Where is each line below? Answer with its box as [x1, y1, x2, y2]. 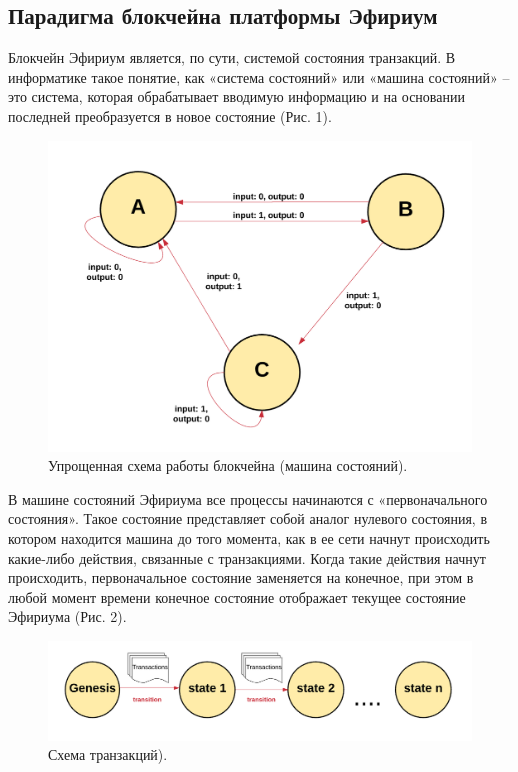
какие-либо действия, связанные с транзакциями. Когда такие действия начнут [8, 547, 486, 568]
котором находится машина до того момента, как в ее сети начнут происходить [8, 527, 490, 548]
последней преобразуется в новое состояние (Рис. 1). [8, 105, 332, 126]
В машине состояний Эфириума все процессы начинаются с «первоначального [8, 488, 488, 509]
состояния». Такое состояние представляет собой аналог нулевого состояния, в [8, 508, 488, 529]
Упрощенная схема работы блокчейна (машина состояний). [48, 455, 408, 476]
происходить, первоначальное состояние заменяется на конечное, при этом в [8, 567, 474, 588]
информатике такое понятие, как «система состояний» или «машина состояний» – [8, 66, 510, 87]
